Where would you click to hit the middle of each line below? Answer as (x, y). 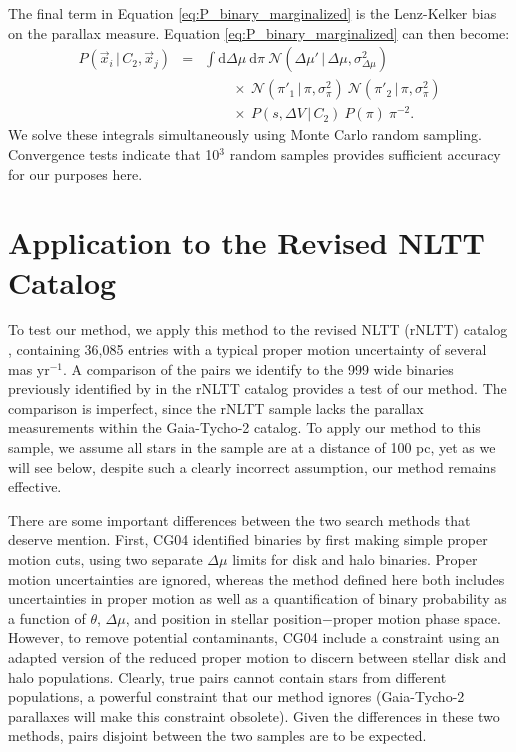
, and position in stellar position (224, 617)
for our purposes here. (75, 173)
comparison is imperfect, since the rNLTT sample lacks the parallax (216, 407)
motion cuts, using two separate (105, 558)
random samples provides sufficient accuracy (365, 153)
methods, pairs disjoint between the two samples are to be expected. (217, 735)
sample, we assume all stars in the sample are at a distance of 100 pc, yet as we (252, 447)
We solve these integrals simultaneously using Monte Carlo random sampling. (245, 134)
